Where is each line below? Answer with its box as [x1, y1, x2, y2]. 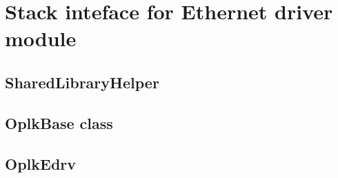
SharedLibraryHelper [5, 71, 159, 92]
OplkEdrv [5, 152, 77, 174]
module [5, 24, 77, 52]
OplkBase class [5, 112, 113, 133]
